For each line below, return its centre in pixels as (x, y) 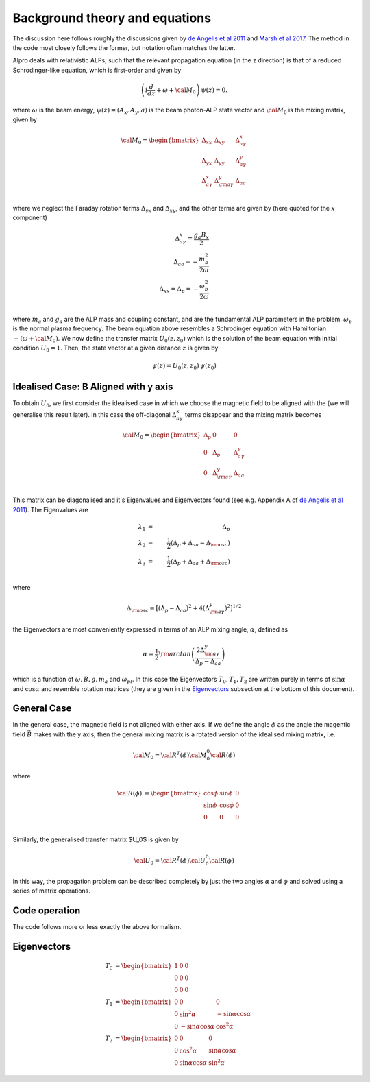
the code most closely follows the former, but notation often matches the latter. (124, 47)
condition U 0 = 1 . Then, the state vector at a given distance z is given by (115, 348)
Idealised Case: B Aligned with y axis (93, 386)
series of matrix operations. (51, 891)
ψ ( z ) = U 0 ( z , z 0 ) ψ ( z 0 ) (184, 367)
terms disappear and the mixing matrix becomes (254, 414)
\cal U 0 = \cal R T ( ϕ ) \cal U (170, 861)
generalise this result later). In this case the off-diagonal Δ (95, 414)
